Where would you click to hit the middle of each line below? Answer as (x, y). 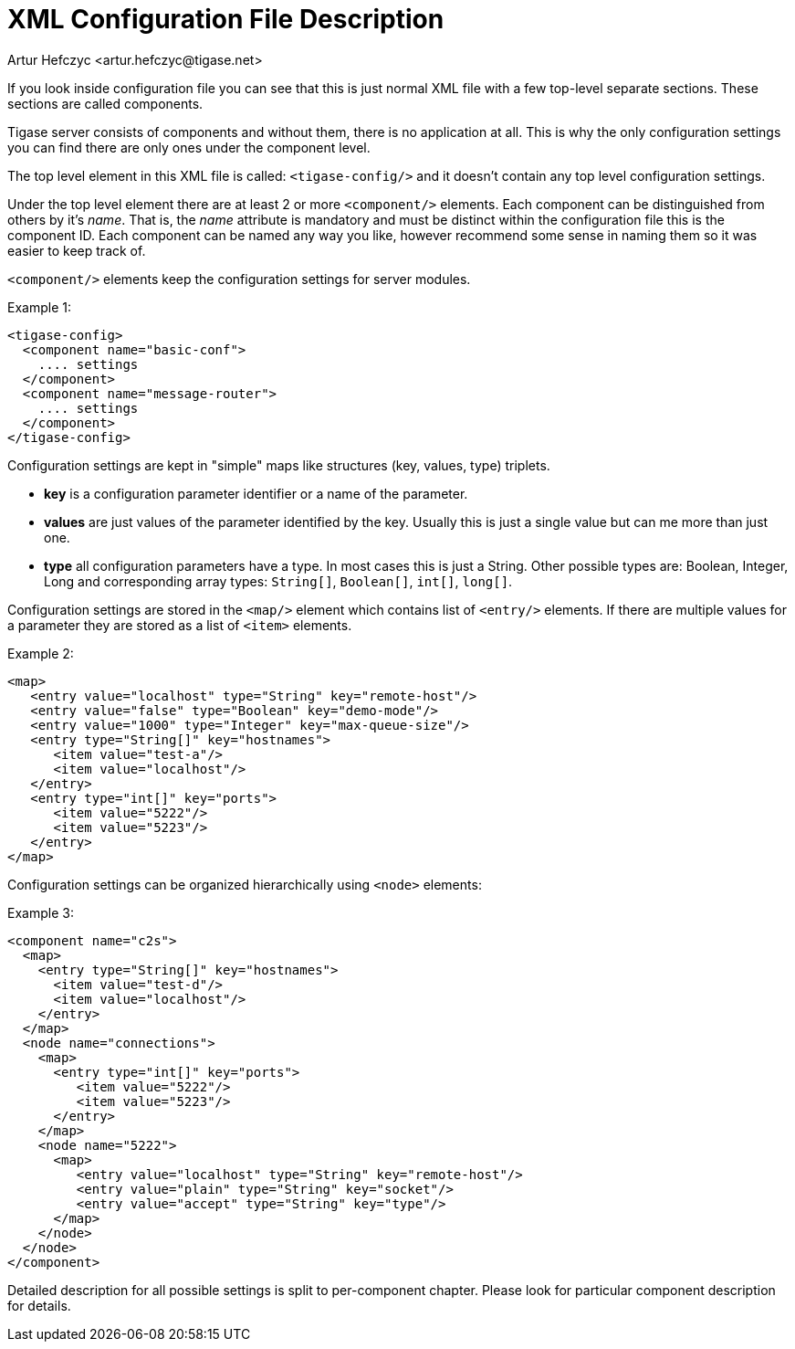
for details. (39, 1305)
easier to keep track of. (77, 250)
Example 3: (41, 912)
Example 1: (39, 307)
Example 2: (41, 653)
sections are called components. (105, 103)
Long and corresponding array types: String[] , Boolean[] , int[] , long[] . (278, 581)
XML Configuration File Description (226, 19)
